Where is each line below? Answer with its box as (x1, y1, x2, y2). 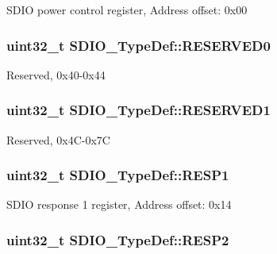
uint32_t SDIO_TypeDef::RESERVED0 (6, 35, 271, 55)
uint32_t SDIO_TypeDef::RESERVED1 (6, 100, 271, 120)
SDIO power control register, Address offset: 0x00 (6, 2, 248, 17)
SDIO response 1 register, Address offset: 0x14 (6, 196, 232, 213)
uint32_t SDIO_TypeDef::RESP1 (6, 165, 229, 185)
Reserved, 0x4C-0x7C (6, 131, 110, 148)
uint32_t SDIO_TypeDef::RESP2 (6, 229, 229, 249)
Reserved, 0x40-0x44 (6, 66, 106, 83)
